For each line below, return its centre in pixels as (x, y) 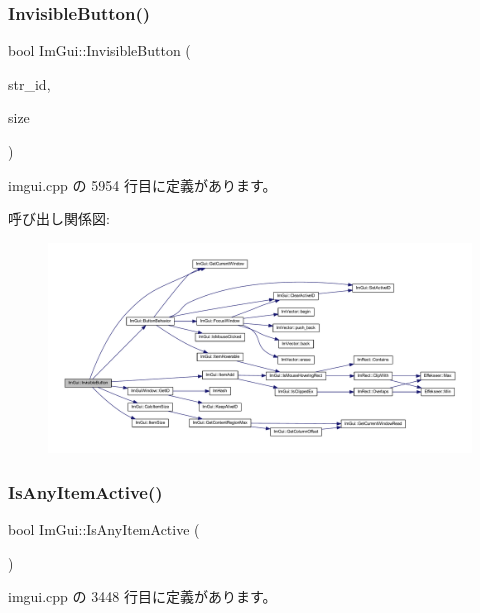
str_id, (29, 83)
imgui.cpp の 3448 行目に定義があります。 (142, 596)
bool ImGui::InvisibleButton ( (99, 50)
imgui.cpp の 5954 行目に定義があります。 (142, 184)
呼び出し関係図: (59, 218)
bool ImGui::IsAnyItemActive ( (104, 528)
